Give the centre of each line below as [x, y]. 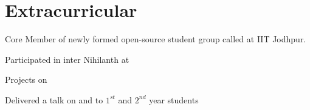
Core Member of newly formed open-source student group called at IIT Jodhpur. [156, 39]
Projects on [26, 79]
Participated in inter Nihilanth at [67, 59]
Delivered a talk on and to [54, 99]
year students [174, 99]
